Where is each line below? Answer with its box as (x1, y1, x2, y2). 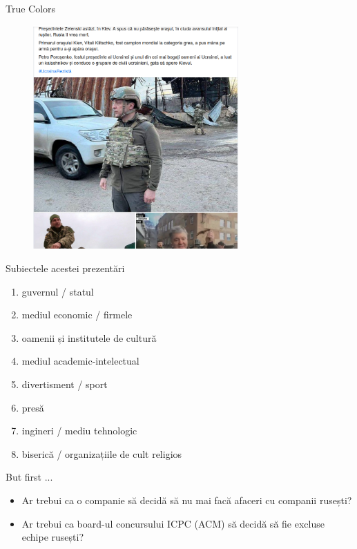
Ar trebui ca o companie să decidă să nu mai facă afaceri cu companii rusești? (21, 493, 352, 507)
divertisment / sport (21, 377, 108, 392)
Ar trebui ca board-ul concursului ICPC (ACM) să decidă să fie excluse (21, 516, 325, 530)
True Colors (6, 1, 56, 15)
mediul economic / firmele (21, 307, 133, 322)
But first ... (6, 470, 53, 484)
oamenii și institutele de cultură (21, 330, 157, 345)
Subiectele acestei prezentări (6, 261, 125, 276)
